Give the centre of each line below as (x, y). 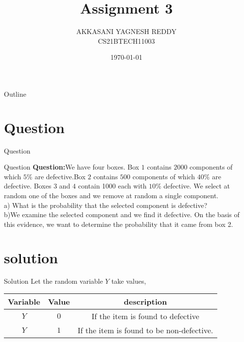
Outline (15, 94)
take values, (129, 281)
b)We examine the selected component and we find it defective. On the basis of (122, 214)
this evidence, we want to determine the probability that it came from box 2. (119, 224)
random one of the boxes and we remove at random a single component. (111, 195)
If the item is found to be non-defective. (145, 330)
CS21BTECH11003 (126, 41)
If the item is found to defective (145, 316)
